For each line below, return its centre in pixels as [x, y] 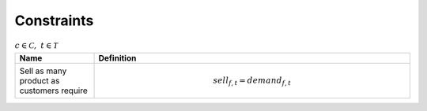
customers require [54, 91]
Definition [117, 58]
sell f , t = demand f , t [252, 81]
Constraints [54, 20]
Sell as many [43, 71]
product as [40, 81]
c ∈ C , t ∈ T [36, 45]
